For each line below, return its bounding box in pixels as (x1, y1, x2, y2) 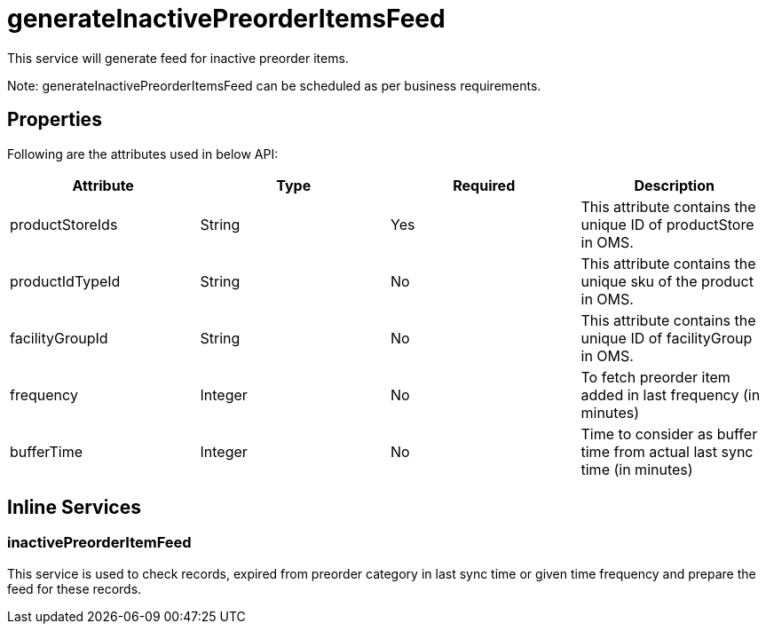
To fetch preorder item (580, 367, 730, 386)
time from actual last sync (580, 442, 754, 461)
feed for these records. (7, 580, 142, 596)
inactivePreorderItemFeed (7, 533, 192, 552)
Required (453, 176, 516, 194)
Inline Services (7, 496, 141, 519)
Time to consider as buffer (580, 424, 758, 443)
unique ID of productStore (580, 215, 754, 233)
